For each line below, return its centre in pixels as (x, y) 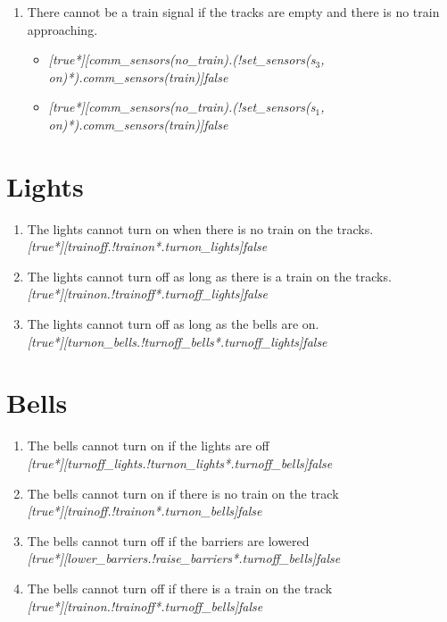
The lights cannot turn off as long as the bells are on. (173, 324)
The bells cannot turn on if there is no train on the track (183, 493)
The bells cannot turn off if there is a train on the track (180, 588)
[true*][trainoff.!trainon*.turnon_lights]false (147, 246)
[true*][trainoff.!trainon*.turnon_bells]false (145, 511)
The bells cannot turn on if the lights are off (148, 445)
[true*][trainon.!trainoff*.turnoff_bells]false (145, 605)
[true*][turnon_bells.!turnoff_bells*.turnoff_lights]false (177, 341)
